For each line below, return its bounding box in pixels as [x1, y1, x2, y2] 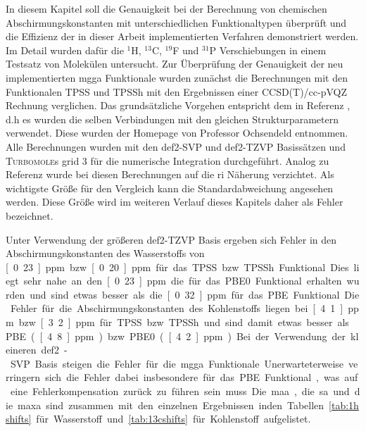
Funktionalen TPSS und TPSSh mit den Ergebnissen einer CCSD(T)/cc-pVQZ [6, 84, 348, 99]
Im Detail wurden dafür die [6, 42, 124, 57]
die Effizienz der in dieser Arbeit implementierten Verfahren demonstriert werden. [6, 29, 359, 44]
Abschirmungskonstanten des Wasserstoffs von [6, 246, 205, 261]
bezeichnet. [6, 208, 53, 223]
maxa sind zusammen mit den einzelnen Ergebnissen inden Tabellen [18, 397, 324, 412]
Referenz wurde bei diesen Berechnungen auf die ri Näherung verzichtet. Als [6, 167, 334, 182]
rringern [6, 370, 41, 385]
